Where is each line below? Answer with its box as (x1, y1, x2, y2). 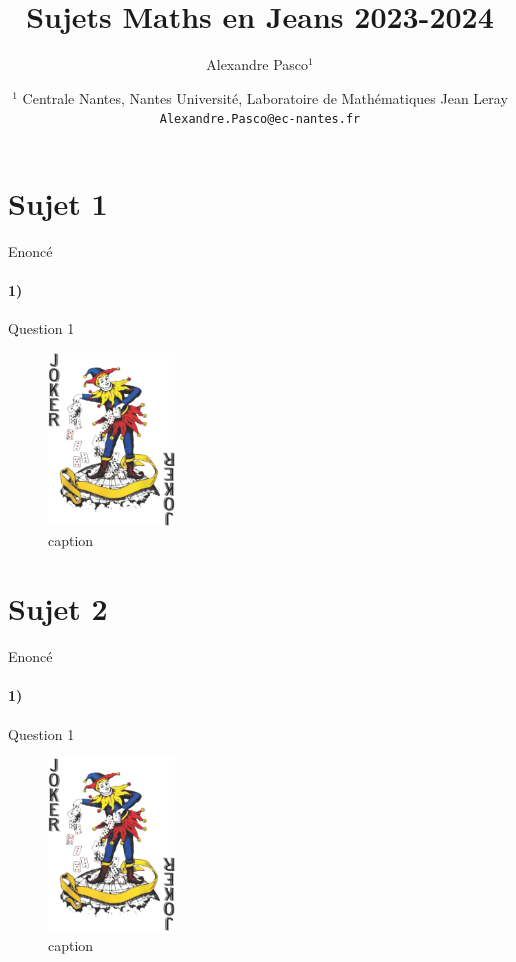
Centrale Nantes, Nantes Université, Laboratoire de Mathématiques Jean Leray (22, 87, 508, 108)
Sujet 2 (8, 588, 108, 629)
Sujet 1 (8, 182, 108, 223)
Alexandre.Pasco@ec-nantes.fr (159, 112, 361, 127)
